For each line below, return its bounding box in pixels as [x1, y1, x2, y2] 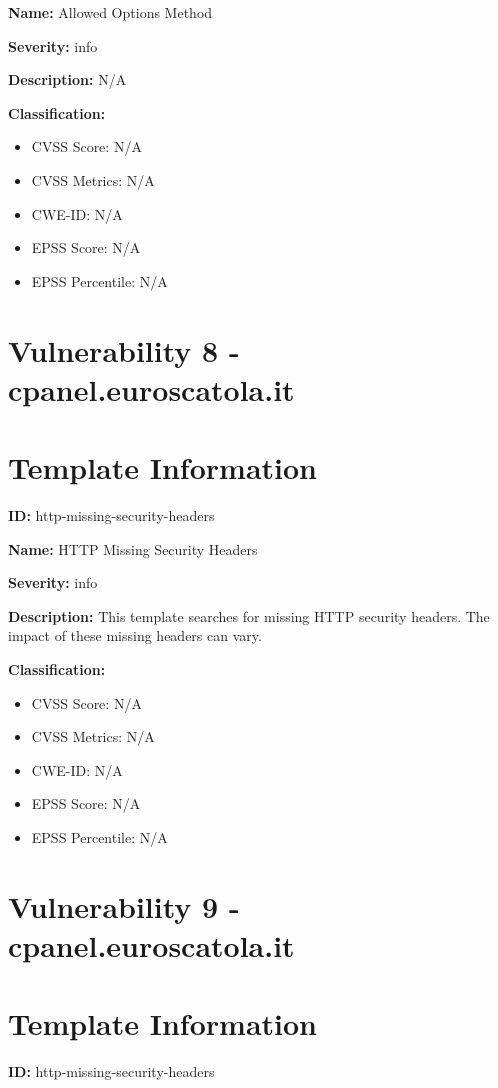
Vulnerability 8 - [8, 329, 240, 370]
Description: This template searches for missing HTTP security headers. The [8, 605, 490, 626]
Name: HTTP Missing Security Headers [8, 538, 258, 559]
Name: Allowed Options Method [8, 2, 213, 22]
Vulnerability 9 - [8, 885, 240, 926]
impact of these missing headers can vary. [8, 625, 262, 646]
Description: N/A [8, 69, 127, 90]
